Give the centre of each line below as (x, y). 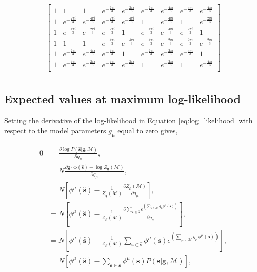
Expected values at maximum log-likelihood (122, 99)
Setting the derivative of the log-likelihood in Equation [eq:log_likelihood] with (128, 120)
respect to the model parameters (55, 130)
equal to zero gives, (148, 130)
